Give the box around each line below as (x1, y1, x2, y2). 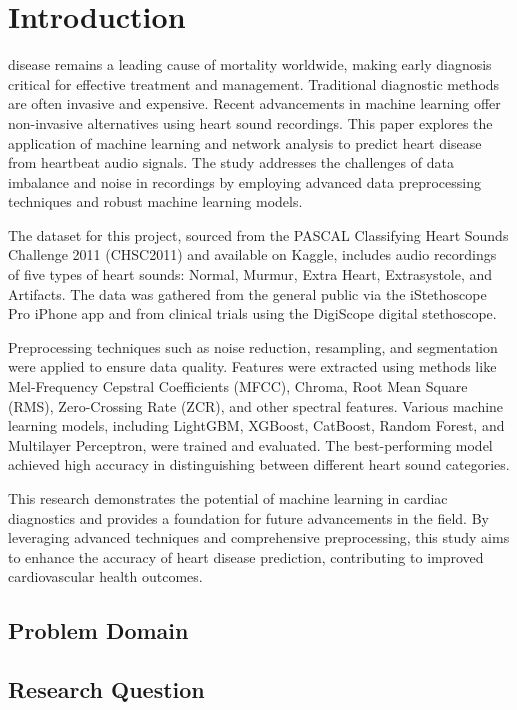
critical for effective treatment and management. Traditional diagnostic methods (8, 73, 500, 94)
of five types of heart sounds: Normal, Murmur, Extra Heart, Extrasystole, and (8, 264, 493, 285)
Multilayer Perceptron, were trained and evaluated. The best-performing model (8, 434, 493, 455)
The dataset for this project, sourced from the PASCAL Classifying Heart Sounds (8, 224, 509, 245)
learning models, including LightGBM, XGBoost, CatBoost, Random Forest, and (8, 415, 505, 436)
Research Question (8, 674, 205, 705)
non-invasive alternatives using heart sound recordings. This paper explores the (8, 112, 493, 133)
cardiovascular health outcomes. (8, 566, 203, 587)
